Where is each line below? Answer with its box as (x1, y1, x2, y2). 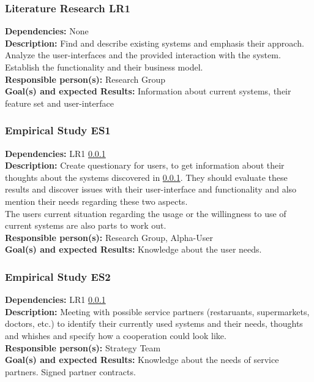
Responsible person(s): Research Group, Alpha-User (5, 231, 213, 243)
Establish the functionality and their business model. (5, 61, 203, 73)
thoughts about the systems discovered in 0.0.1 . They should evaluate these (5, 170, 288, 183)
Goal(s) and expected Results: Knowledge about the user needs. (5, 243, 262, 256)
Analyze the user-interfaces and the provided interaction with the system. (5, 48, 281, 61)
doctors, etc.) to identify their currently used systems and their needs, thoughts (5, 317, 303, 330)
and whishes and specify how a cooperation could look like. (5, 329, 226, 342)
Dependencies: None (5, 25, 89, 37)
